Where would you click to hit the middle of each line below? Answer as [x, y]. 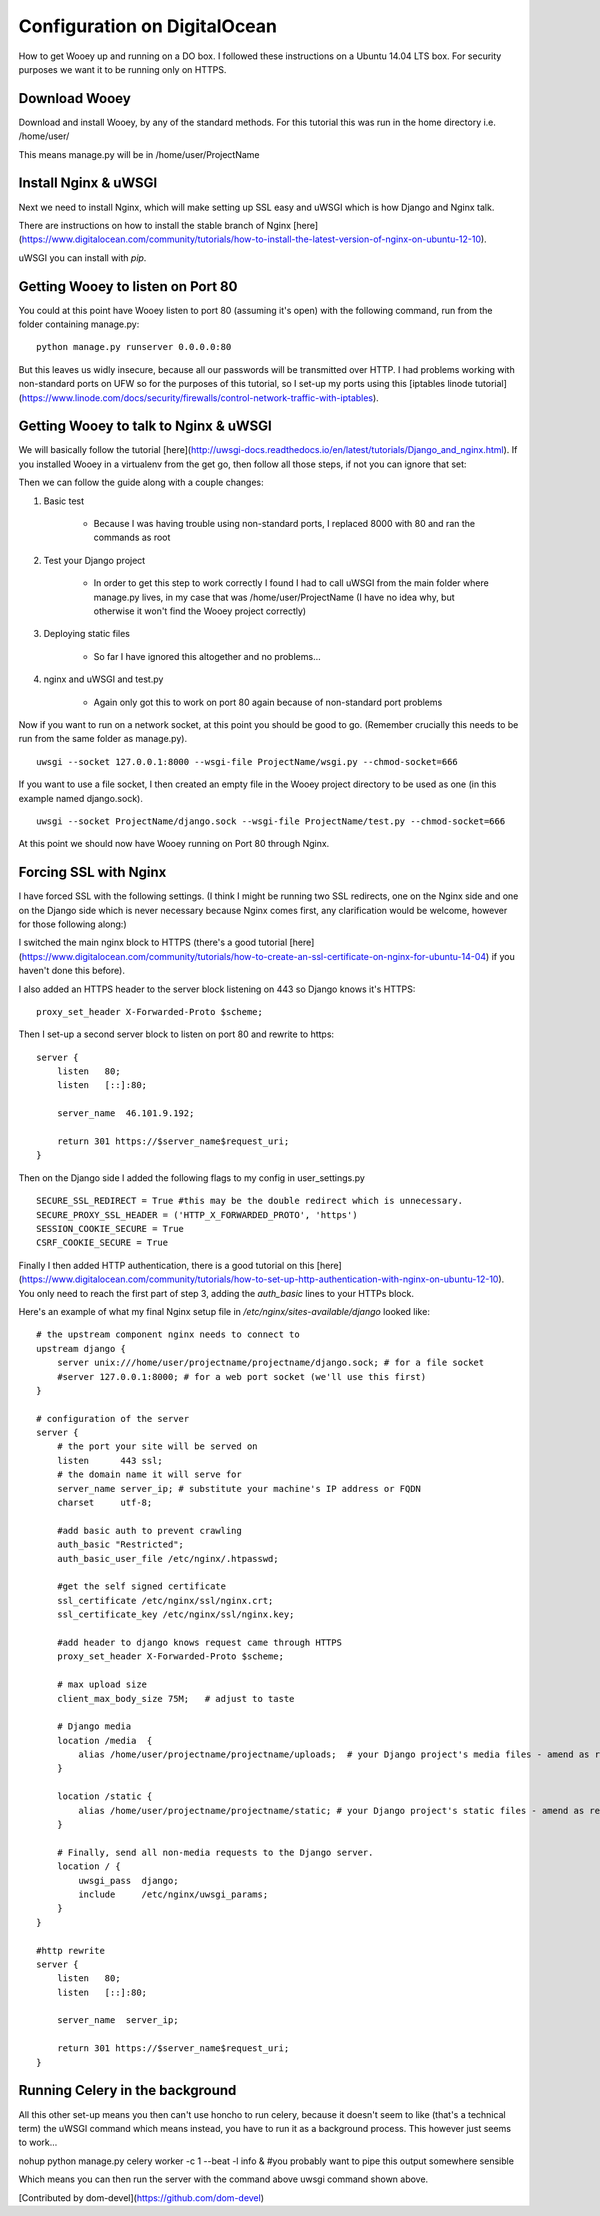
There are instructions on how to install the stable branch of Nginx [155, 225]
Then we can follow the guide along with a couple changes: [141, 482]
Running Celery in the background [127, 2090]
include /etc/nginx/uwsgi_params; [173, 1894]
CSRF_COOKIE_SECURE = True [102, 1243]
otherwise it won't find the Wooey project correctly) [200, 611]
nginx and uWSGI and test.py [103, 679]
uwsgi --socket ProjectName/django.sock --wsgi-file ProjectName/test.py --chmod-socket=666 [271, 821]
